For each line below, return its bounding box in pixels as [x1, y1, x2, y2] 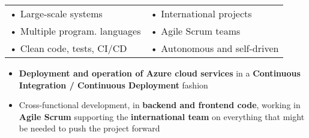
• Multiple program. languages [10, 24, 141, 38]
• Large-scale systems [10, 7, 103, 20]
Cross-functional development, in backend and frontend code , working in [19, 99, 301, 111]
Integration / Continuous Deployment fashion [19, 78, 208, 91]
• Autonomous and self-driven [150, 41, 279, 55]
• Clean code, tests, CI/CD [10, 41, 127, 55]
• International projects [150, 7, 252, 20]
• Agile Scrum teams [150, 24, 241, 38]
